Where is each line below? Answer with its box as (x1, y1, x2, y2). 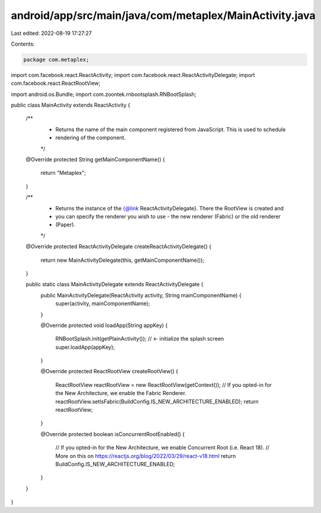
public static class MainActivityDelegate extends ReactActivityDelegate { (25, 281, 204, 288)
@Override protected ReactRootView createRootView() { (40, 368, 178, 375)
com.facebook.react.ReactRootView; (11, 80, 101, 87)
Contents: (11, 40, 35, 47)
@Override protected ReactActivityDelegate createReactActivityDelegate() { (25, 243, 211, 250)
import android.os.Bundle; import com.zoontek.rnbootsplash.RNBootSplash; (11, 91, 197, 98)
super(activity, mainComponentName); (55, 300, 150, 307)
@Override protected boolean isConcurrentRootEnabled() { (40, 430, 185, 438)
